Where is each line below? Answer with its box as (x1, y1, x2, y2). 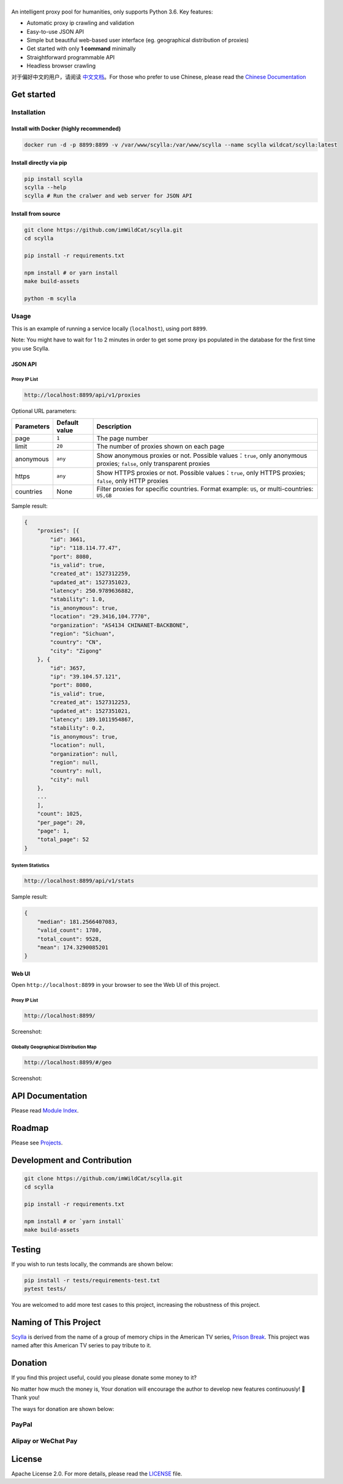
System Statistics (11, 862, 50, 869)
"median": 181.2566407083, (37, 918, 119, 925)
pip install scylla (24, 175, 83, 182)
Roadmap (11, 1122, 49, 1133)
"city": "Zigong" (50, 647, 102, 654)
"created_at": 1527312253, (50, 699, 131, 706)
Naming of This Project (11, 1317, 101, 1327)
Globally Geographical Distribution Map (11, 1044, 97, 1050)
